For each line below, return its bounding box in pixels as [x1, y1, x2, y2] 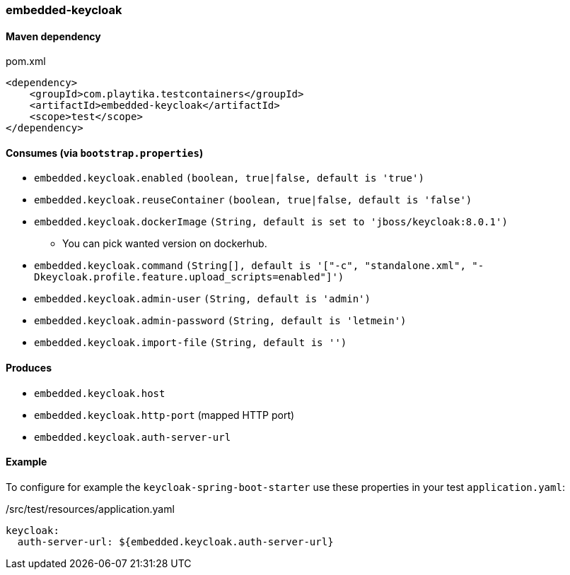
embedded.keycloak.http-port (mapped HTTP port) [34, 408, 295, 421]
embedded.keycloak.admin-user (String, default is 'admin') [34, 293, 371, 305]
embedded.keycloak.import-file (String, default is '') [34, 337, 347, 349]
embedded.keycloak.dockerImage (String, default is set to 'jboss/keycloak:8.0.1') [34, 216, 508, 228]
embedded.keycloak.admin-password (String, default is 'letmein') [34, 315, 407, 327]
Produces [6, 362, 52, 374]
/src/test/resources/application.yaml [6, 502, 175, 515]
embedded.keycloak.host [34, 387, 165, 399]
